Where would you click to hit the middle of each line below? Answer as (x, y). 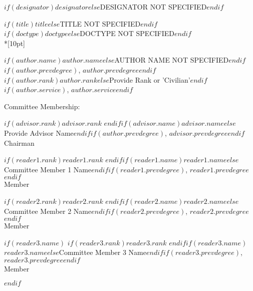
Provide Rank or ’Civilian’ (150, 79)
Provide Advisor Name (39, 132)
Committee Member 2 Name (48, 211)
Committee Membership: (42, 106)
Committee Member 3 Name (102, 252)
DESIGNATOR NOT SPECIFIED (153, 7)
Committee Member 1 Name (48, 169)
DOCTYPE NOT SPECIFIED (127, 33)
